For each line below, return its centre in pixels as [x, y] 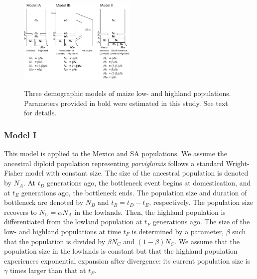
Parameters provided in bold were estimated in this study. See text [126, 103]
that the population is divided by [55, 241]
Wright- [238, 163]
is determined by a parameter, [178, 232]
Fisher [14, 173]
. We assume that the [207, 241]
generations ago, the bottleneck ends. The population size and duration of [134, 192]
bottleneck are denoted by [44, 202]
